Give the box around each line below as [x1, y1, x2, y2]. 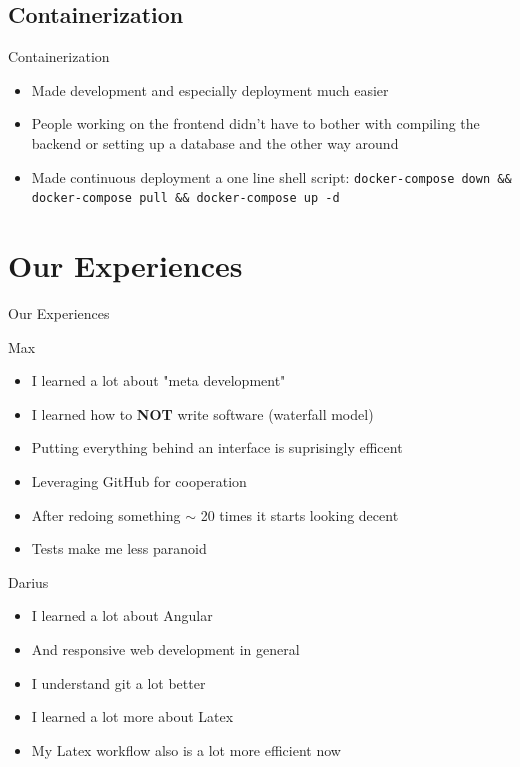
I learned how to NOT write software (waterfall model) [31, 403, 374, 424]
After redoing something [31, 504, 181, 525]
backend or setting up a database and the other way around [31, 132, 399, 153]
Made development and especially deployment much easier [31, 79, 389, 100]
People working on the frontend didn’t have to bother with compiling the [31, 113, 480, 134]
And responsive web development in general [31, 638, 300, 659]
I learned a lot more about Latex [31, 706, 234, 727]
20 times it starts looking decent [200, 504, 399, 525]
